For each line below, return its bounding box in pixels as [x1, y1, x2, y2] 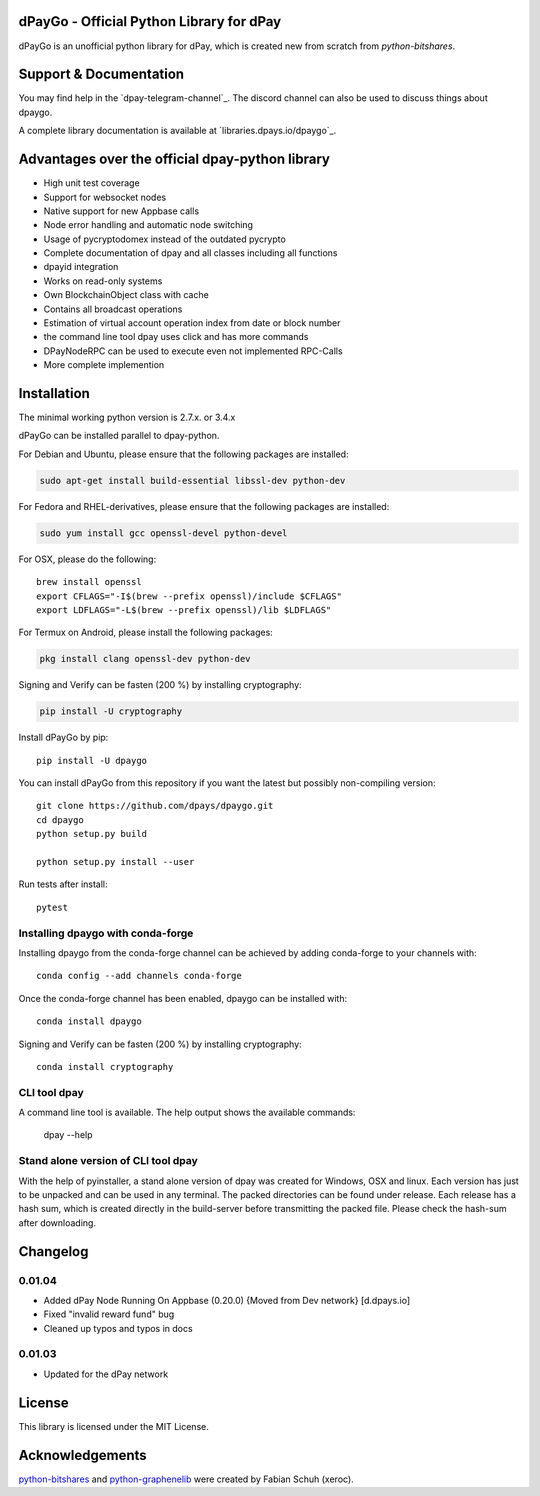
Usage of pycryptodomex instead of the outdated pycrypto [43, 233, 287, 245]
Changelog [18, 1243, 89, 1260]
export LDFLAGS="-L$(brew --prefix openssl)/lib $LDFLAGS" [36, 604, 332, 615]
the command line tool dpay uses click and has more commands [43, 331, 309, 343]
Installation [18, 385, 90, 402]
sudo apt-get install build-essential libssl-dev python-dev [39, 475, 346, 486]
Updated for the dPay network [43, 1368, 169, 1380]
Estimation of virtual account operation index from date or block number [43, 317, 341, 329]
